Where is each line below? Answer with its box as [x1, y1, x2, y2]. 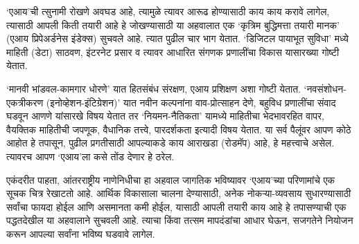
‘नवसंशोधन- [304, 81, 347, 95]
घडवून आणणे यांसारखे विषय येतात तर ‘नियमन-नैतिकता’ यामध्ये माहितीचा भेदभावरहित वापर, [6, 109, 324, 123]
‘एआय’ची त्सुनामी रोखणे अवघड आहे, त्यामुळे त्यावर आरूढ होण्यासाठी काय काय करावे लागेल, [6, 4, 330, 18]
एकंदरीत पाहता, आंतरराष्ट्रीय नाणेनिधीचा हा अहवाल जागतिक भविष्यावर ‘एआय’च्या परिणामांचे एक [6, 172, 335, 187]
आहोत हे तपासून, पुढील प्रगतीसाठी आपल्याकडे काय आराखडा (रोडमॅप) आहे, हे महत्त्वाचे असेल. [6, 135, 335, 150]
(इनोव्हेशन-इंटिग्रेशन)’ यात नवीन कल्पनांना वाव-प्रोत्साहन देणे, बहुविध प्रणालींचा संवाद [46, 95, 336, 109]
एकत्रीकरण [6, 95, 44, 109]
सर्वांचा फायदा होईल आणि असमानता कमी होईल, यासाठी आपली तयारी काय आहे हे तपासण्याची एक [6, 199, 347, 214]
